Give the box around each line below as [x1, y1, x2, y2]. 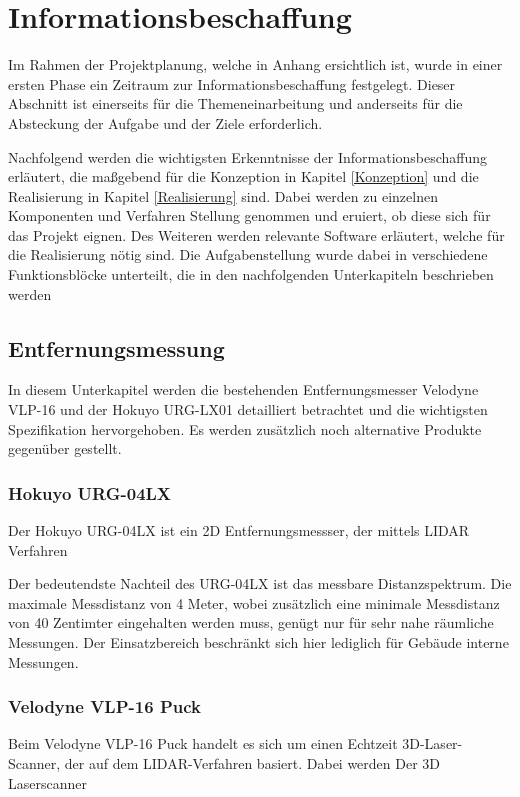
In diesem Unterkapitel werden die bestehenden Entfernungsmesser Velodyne [8, 379, 479, 400]
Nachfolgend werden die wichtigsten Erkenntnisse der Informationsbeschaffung [8, 146, 488, 167]
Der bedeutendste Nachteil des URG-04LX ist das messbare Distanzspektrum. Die [8, 573, 512, 594]
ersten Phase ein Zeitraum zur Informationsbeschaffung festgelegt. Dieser [8, 73, 456, 94]
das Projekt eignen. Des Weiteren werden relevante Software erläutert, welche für [8, 224, 505, 245]
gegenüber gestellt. [8, 438, 122, 459]
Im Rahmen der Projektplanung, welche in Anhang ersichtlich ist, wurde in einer [8, 54, 503, 75]
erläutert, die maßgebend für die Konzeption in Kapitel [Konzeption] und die [8, 166, 479, 187]
